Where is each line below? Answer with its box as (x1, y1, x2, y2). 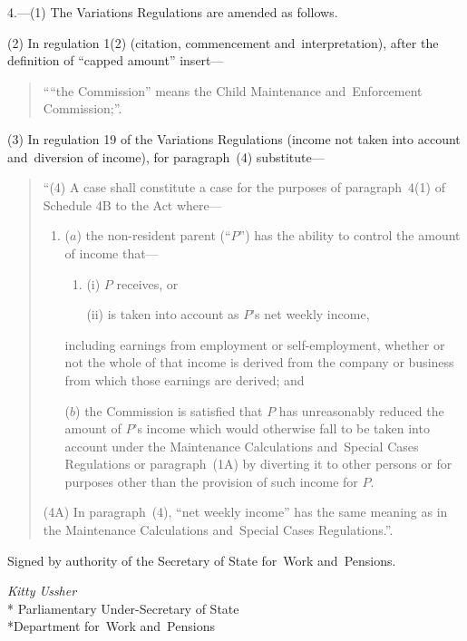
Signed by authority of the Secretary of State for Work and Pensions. (7, 550, 396, 569)
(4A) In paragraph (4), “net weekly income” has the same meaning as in (43, 502, 448, 521)
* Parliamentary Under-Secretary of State (7, 598, 239, 617)
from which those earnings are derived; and (64, 370, 305, 389)
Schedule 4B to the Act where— (43, 195, 222, 214)
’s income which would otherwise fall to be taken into (133, 419, 430, 438)
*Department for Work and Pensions (7, 617, 215, 636)
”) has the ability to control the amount (238, 226, 461, 245)
